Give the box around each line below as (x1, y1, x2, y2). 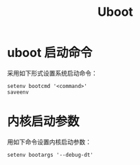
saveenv (7, 89, 30, 96)
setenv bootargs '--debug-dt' (7, 151, 94, 158)
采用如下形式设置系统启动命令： (7, 69, 97, 77)
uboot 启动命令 (7, 45, 93, 60)
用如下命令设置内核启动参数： (7, 137, 91, 146)
